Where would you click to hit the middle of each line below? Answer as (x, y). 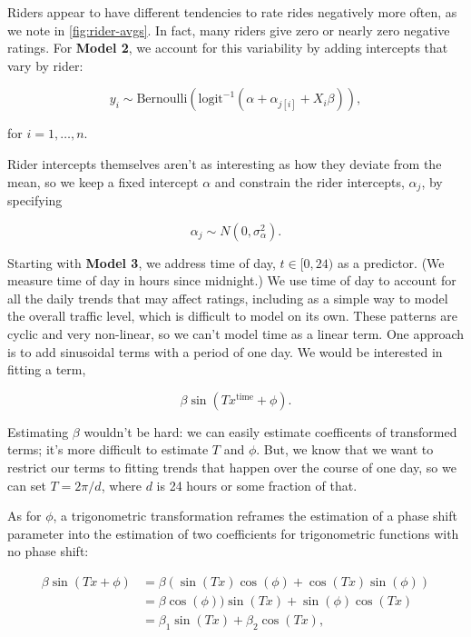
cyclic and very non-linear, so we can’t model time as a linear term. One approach (236, 333)
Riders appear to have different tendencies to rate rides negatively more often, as (232, 12)
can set (27, 485)
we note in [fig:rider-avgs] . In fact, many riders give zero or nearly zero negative (229, 30)
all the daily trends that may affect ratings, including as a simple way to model (228, 298)
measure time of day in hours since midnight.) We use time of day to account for (232, 280)
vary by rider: (45, 65)
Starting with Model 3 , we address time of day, (142, 262)
